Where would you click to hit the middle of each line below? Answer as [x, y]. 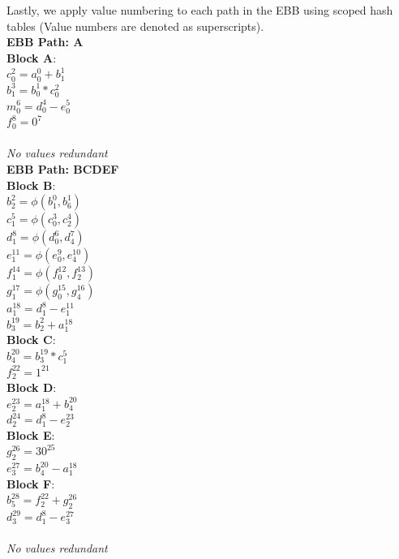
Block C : [31, 340]
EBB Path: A [45, 42]
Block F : [31, 483]
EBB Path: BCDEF [63, 168]
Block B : [31, 185]
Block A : [32, 57]
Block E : [31, 434]
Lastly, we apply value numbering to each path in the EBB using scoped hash [200, 10]
